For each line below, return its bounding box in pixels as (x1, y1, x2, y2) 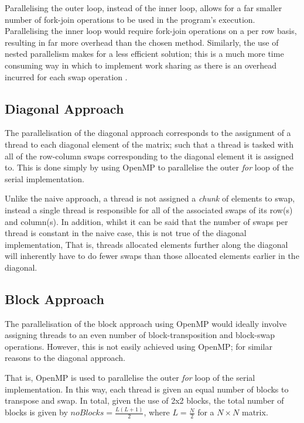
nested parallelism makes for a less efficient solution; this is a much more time (5, 47, 284, 60)
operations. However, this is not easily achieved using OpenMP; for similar (5, 340, 272, 352)
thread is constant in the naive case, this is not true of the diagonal (5, 227, 247, 239)
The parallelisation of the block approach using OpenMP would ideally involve (5, 317, 287, 329)
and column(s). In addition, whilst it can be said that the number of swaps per (5, 215, 288, 227)
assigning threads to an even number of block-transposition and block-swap (5, 329, 275, 341)
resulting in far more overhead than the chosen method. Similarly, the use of (5, 36, 279, 48)
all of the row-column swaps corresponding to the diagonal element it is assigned (5, 149, 294, 162)
